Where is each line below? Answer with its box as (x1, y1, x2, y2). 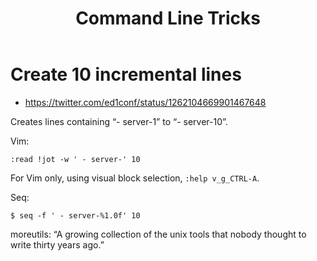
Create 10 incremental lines (10, 63, 242, 86)
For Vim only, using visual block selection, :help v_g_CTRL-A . (10, 172, 260, 184)
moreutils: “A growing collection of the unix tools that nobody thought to (10, 228, 307, 240)
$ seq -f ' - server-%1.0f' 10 (10, 210, 141, 221)
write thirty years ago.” (10, 238, 105, 251)
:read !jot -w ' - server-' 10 (10, 154, 141, 164)
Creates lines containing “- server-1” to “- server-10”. (10, 115, 228, 127)
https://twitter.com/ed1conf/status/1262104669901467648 (24, 96, 267, 108)
